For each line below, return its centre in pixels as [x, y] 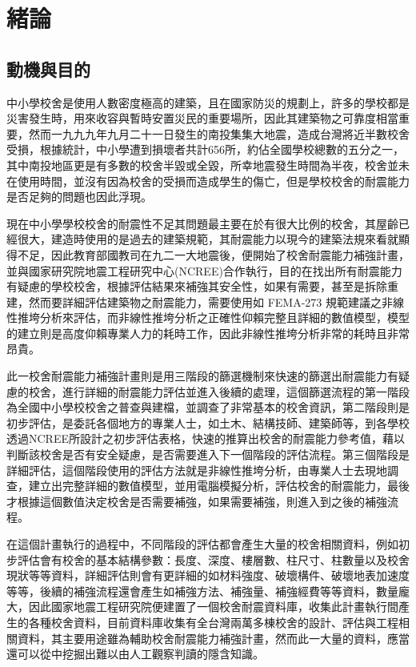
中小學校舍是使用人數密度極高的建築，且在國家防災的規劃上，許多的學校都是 [208, 102]
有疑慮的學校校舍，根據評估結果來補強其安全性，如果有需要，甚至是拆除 [197, 286]
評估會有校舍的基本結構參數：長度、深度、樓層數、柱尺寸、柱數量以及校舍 [213, 559]
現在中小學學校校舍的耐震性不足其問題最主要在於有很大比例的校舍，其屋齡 [202, 223]
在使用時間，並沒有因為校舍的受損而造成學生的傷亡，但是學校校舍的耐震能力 [208, 181]
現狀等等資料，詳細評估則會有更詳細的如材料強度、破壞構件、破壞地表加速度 [208, 575]
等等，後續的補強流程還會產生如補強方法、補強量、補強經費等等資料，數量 [202, 591]
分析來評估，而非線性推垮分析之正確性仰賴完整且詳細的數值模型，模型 [224, 317]
